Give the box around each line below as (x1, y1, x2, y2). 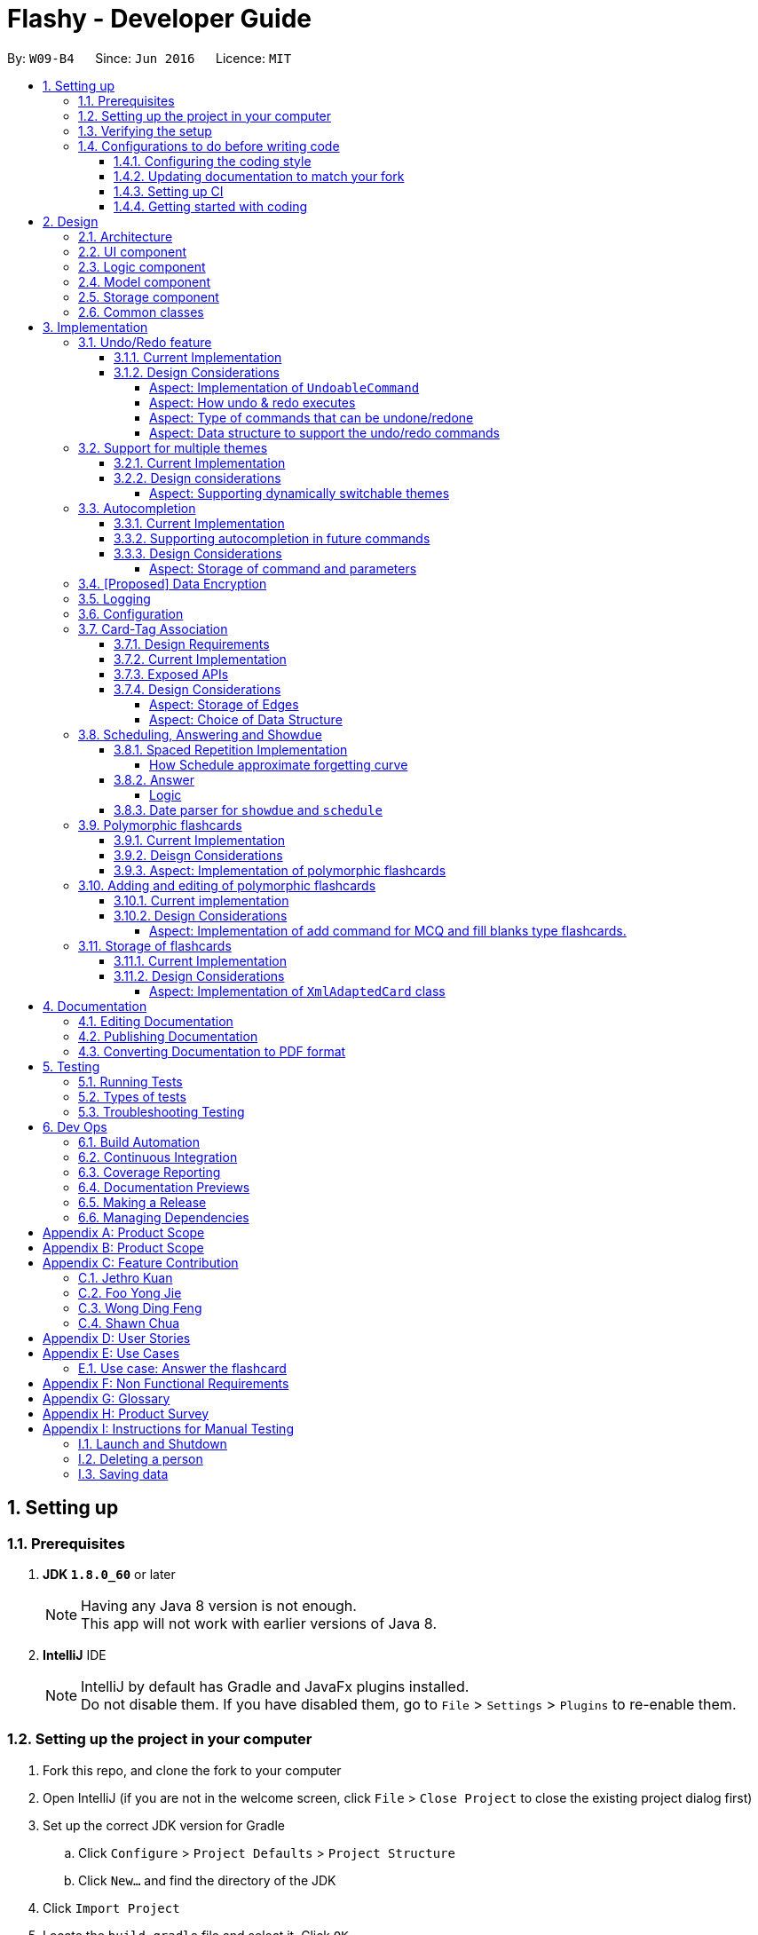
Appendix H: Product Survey (43, 1405, 209, 1421)
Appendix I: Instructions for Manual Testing (43, 1420, 294, 1436)
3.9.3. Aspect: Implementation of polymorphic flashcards (114, 862, 446, 878)
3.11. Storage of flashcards (78, 937, 232, 953)
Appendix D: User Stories (43, 1330, 191, 1346)
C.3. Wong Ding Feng (78, 1299, 202, 1315)
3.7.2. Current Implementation (114, 651, 287, 667)
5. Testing (43, 1058, 100, 1074)
